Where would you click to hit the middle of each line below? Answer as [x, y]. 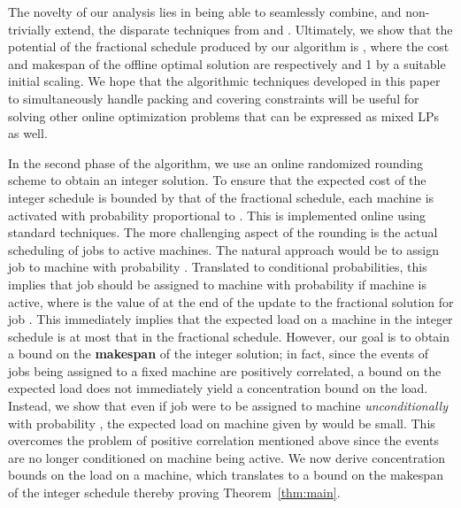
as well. [28, 133]
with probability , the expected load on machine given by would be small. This [222, 423]
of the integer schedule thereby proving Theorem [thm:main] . [174, 493]
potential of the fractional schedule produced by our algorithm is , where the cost [229, 46]
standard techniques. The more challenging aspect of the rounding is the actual [223, 232]
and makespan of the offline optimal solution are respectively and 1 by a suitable [227, 63]
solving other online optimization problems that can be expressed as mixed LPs [224, 115]
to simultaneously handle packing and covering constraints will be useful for [214, 98]
